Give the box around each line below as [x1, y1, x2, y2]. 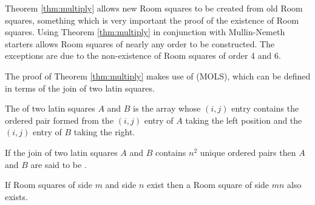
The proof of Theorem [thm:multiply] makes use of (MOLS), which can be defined [5, 69, 311, 82]
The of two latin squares [5, 102, 95, 115]
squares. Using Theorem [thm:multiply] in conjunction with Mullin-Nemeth [5, 25, 285, 38]
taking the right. [73, 126, 135, 138]
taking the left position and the [185, 113, 302, 126]
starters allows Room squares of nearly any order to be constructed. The [5, 37, 275, 50]
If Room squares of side [5, 178, 92, 191]
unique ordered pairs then [200, 146, 296, 158]
